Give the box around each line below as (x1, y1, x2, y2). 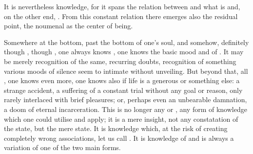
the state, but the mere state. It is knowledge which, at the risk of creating (4, 123, 228, 133)
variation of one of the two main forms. (4, 142, 121, 153)
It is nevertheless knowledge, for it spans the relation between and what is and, (4, 1, 240, 11)
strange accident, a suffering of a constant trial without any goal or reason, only (4, 85, 243, 95)
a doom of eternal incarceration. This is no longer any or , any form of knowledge (4, 104, 247, 114)
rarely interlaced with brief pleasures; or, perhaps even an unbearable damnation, (4, 94, 247, 105)
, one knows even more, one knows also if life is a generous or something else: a (4, 75, 240, 86)
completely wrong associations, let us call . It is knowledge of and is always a (4, 132, 234, 143)
